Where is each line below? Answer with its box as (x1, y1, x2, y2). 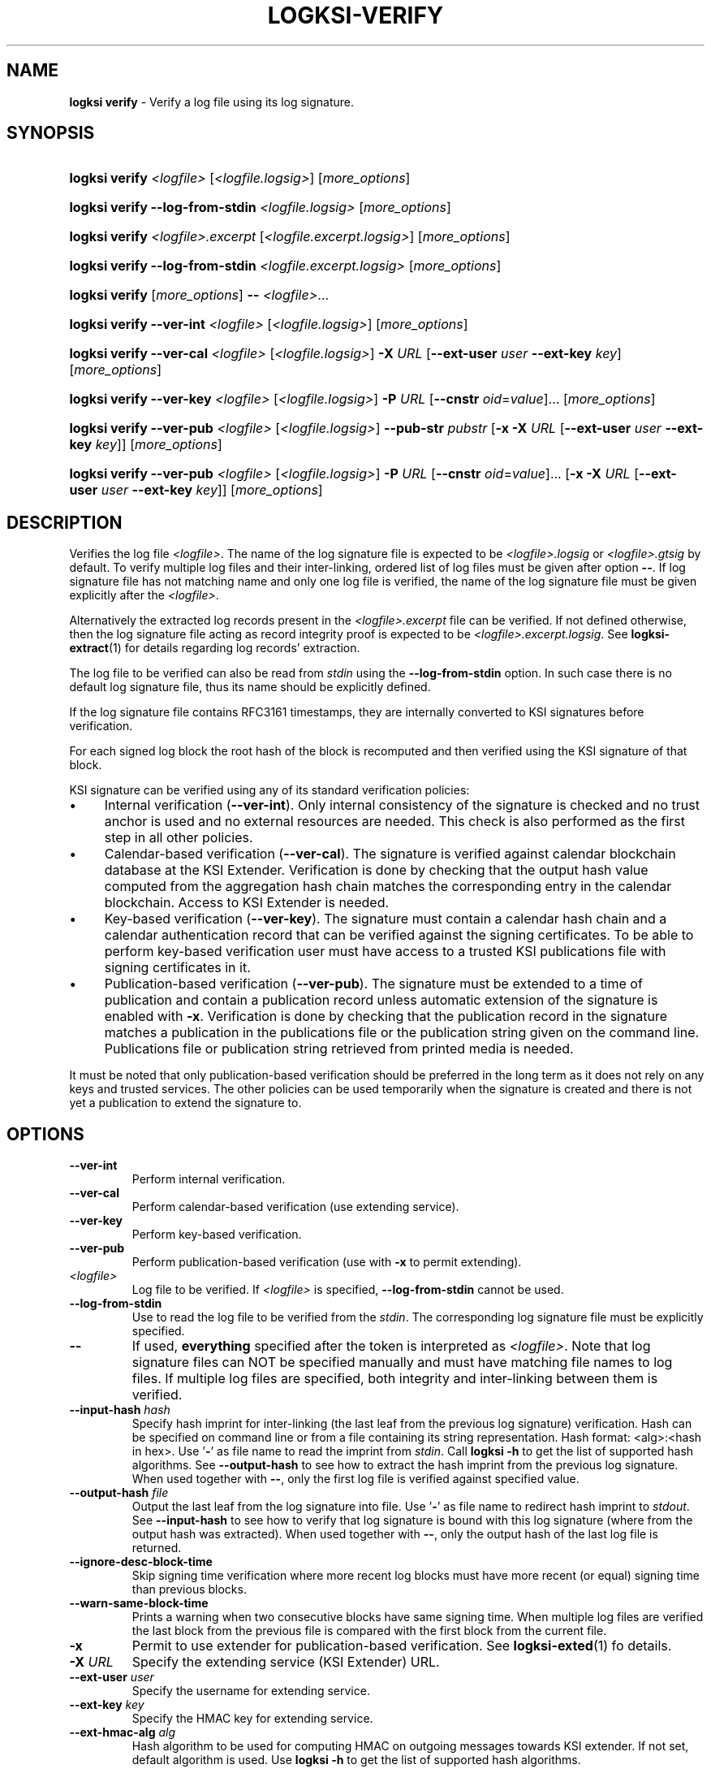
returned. (131, 1541, 182, 1555)
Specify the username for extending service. (131, 1684, 370, 1698)
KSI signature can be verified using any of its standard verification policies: (69, 783, 470, 798)
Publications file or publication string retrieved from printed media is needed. (104, 1040, 574, 1058)
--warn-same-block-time (69, 1596, 209, 1611)
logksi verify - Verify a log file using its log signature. (69, 94, 355, 109)
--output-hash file (69, 1486, 169, 1500)
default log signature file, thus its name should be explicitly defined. (69, 680, 431, 694)
